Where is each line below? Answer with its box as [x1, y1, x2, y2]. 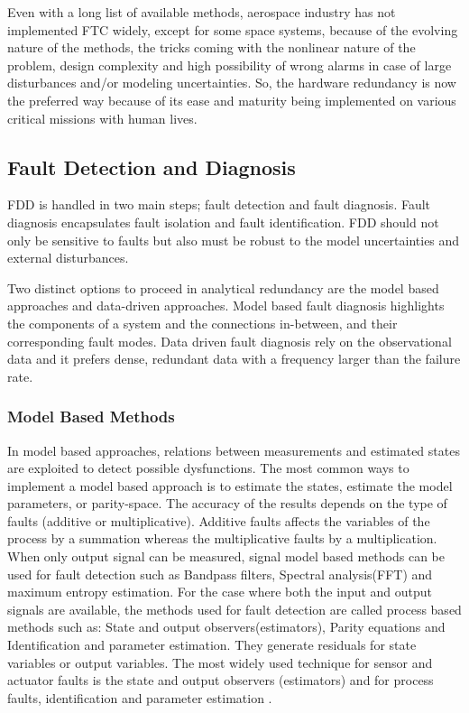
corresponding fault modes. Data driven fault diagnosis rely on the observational [7, 331, 452, 350]
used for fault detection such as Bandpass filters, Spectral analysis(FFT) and [7, 564, 433, 583]
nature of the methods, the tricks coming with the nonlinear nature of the [7, 38, 416, 57]
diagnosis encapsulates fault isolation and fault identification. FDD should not [7, 212, 439, 231]
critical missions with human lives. [7, 108, 198, 127]
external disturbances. [7, 248, 129, 267]
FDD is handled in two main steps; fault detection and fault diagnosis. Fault [7, 195, 431, 214]
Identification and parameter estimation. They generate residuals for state [7, 635, 417, 654]
